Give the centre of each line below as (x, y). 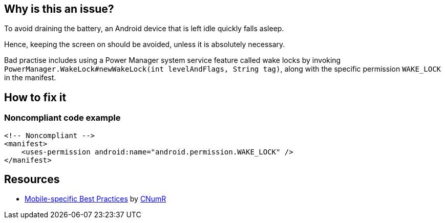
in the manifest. (30, 78)
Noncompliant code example (62, 118)
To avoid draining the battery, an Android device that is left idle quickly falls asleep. (144, 29)
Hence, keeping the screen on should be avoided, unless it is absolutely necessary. (145, 44)
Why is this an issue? (59, 9)
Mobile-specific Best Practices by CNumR (96, 199)
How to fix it (35, 97)
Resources (32, 180)
